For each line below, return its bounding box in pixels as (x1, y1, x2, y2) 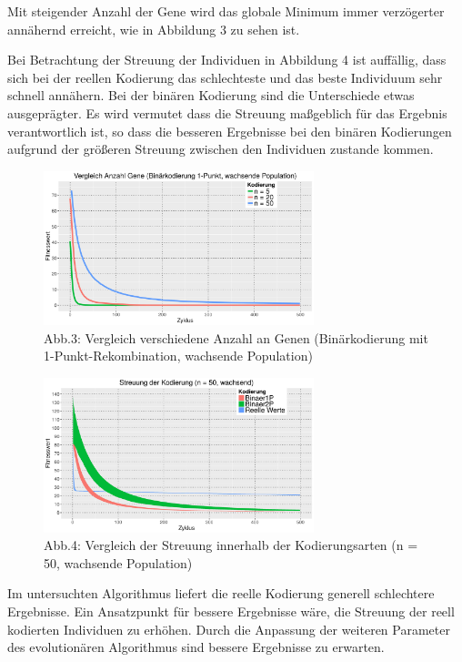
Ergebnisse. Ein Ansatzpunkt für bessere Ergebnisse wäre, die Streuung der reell (7, 602, 455, 620)
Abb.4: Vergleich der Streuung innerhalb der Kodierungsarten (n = (44, 535, 418, 555)
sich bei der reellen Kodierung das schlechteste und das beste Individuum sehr (7, 67, 443, 87)
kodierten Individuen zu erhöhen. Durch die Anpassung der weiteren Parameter (7, 619, 450, 638)
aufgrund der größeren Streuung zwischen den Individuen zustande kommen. (7, 139, 434, 158)
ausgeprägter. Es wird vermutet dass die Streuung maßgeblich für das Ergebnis (7, 103, 447, 122)
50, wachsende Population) (44, 553, 193, 572)
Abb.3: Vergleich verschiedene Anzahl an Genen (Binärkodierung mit (44, 328, 428, 347)
